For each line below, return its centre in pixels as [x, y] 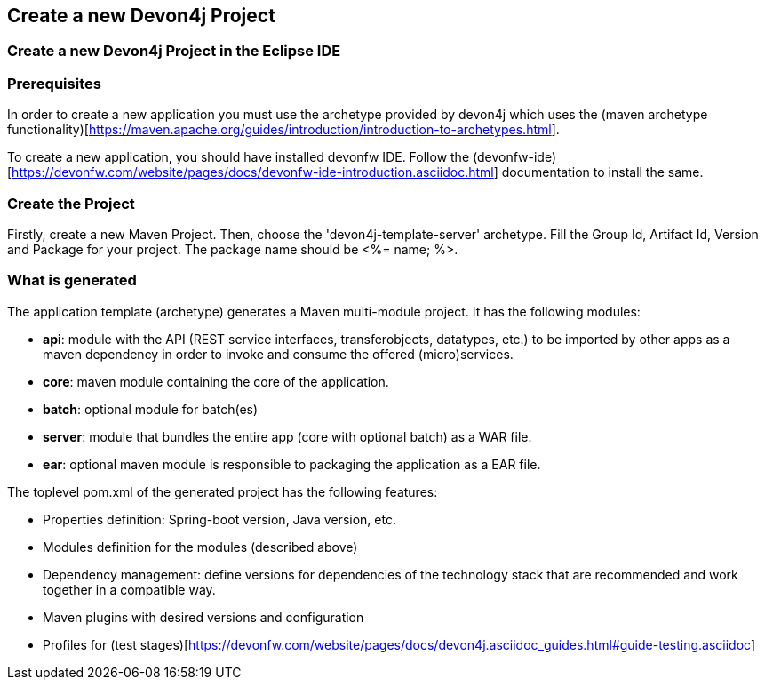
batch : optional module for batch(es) [151, 409]
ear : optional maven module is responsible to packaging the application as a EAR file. [292, 464]
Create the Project [71, 203]
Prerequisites [54, 83]
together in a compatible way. [129, 589]
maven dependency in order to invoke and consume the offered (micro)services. [278, 354]
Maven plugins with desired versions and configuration [203, 617]
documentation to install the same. [602, 172]
